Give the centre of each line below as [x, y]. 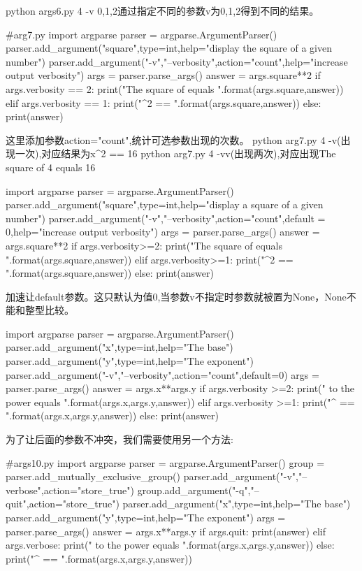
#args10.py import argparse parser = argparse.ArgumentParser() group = [165, 462]
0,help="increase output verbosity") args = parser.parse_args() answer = [163, 232]
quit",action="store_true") [63, 504]
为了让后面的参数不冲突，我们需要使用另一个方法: [120, 439]
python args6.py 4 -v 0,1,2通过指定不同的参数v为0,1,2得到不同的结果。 [162, 10]
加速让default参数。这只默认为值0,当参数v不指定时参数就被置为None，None [176, 296]
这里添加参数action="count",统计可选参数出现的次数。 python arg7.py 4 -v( [173, 139]
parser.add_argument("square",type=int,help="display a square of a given [165, 204]
